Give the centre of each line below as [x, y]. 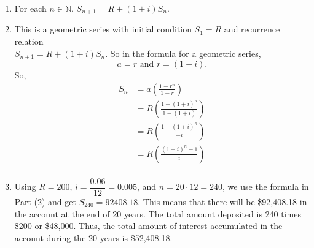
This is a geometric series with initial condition [103, 29]
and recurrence [252, 29]
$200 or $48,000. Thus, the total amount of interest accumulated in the [148, 226]
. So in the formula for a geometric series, [183, 53]
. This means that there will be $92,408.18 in [222, 201]
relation [29, 41]
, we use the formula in [266, 186]
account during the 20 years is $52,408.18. [93, 237]
